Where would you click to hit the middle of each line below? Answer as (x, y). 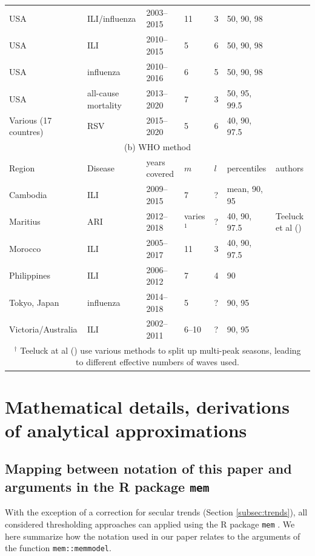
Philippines (30, 275)
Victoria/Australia (43, 329)
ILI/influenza (112, 18)
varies (194, 215)
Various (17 (31, 120)
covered (160, 174)
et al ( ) (288, 227)
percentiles (247, 167)
